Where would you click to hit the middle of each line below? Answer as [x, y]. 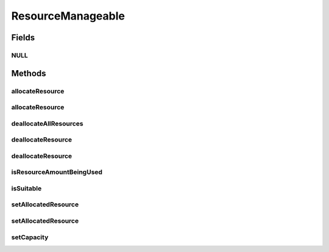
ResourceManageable [68, 16]
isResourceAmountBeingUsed [57, 172]
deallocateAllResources [47, 123]
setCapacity [30, 237]
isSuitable [27, 188]
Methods [29, 73]
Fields [23, 38]
